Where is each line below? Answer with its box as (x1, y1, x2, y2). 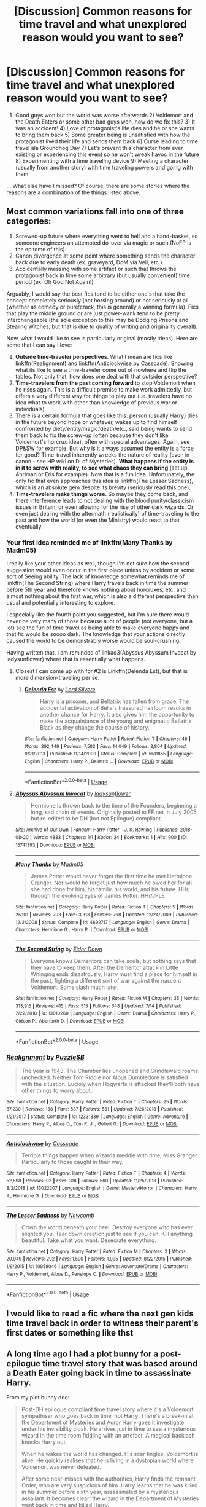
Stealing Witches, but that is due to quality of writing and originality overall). (6, 323, 198, 330)
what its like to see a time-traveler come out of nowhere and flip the (15, 366, 187, 373)
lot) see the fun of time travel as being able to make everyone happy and (6, 624, 190, 631)
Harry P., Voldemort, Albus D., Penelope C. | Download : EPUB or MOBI (6, 1271, 158, 1277)
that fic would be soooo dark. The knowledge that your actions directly (6, 631, 186, 638)
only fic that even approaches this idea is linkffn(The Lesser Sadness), (15, 477, 194, 484)
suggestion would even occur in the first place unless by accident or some (6, 567, 195, 574)
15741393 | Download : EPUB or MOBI (15, 842, 95, 848)
